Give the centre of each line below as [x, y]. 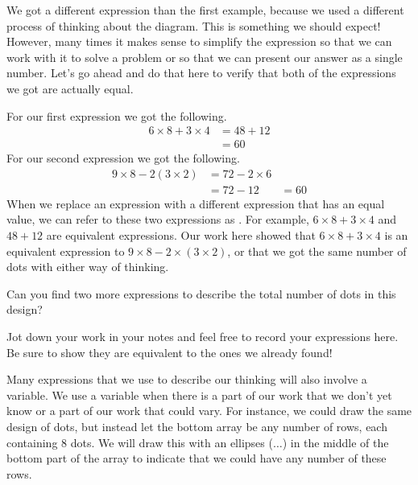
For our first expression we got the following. [117, 115]
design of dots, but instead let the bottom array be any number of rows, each [197, 426]
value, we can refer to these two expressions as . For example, [158, 219]
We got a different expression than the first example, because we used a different [205, 10]
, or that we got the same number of [317, 251]
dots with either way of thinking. [88, 267]
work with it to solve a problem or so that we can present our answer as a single [205, 57]
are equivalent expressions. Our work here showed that [181, 235]
